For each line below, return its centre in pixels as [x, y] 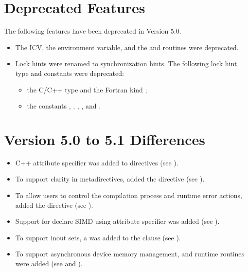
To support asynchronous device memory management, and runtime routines [130, 254]
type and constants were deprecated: [70, 73]
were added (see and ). [49, 263]
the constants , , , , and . [64, 106]
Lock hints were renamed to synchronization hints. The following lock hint [126, 63]
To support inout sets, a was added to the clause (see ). [98, 237]
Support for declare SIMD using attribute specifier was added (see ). [117, 221]
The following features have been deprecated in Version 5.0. [93, 31]
